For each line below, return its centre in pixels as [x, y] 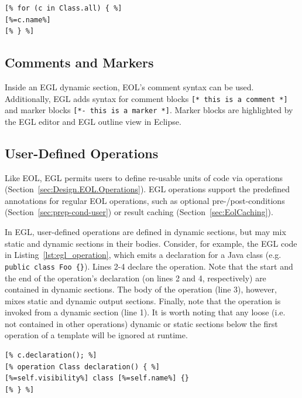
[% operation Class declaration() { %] [82, 367]
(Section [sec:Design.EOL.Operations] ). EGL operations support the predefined [147, 189]
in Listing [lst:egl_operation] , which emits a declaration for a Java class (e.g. [143, 255]
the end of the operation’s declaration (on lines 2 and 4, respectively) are [135, 278]
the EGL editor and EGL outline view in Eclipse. [93, 121]
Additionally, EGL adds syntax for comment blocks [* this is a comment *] [146, 98]
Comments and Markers [79, 62]
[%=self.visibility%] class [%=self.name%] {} [97, 378]
